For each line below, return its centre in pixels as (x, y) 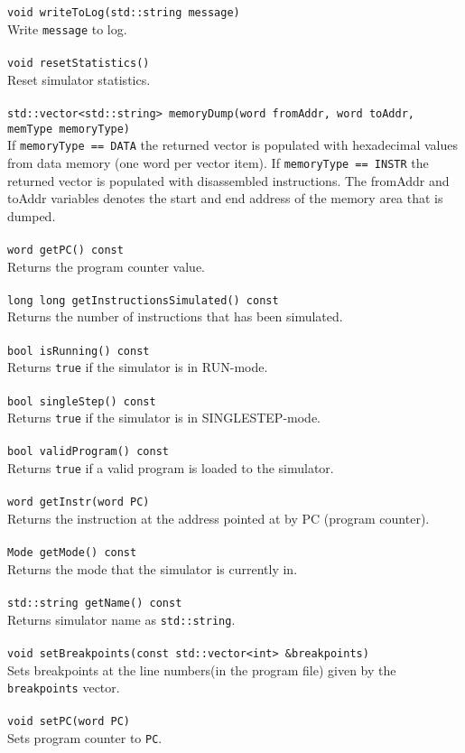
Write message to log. (67, 28)
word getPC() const (65, 250)
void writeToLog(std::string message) (124, 13)
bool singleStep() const (82, 401)
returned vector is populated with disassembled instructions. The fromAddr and (228, 180)
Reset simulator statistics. (79, 79)
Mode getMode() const (72, 553)
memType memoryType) (69, 129)
